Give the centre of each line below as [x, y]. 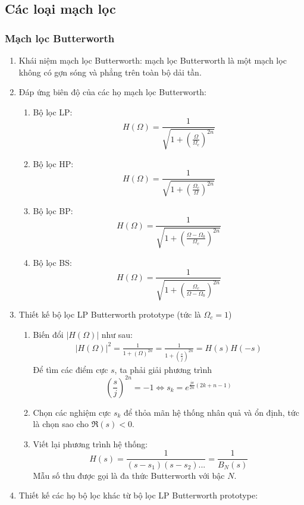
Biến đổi [48, 334]
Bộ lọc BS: [52, 262]
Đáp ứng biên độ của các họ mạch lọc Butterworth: [112, 92]
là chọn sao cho [61, 424]
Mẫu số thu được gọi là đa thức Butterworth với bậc [129, 475]
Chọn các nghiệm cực [72, 412]
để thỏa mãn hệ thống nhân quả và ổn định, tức [211, 412]
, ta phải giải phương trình [163, 369]
